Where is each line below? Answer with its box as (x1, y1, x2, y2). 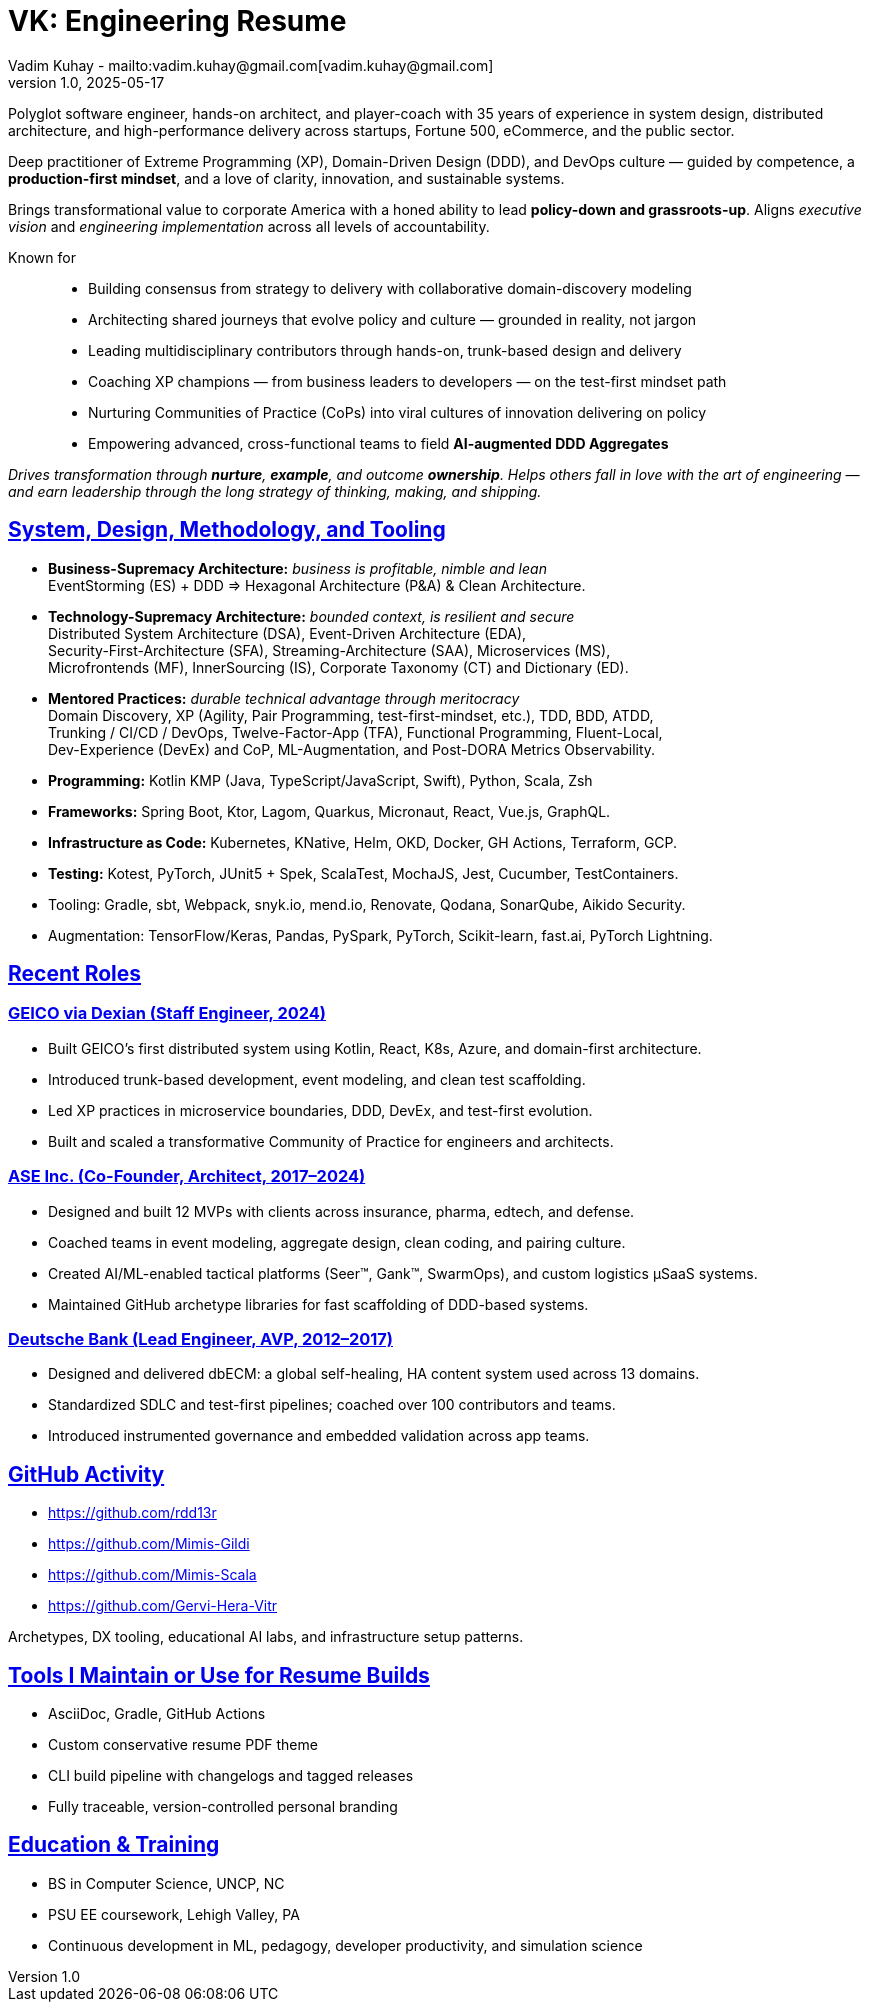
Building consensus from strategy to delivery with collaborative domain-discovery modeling (88, 279, 692, 297)
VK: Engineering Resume (8, 4, 347, 38)
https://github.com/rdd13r (48, 1504, 217, 1522)
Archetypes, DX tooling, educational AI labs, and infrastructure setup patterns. (8, 1628, 524, 1646)
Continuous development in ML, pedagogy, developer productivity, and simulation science (48, 1936, 643, 1954)
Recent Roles (8, 961, 142, 987)
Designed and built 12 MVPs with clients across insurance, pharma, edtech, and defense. (48, 1202, 635, 1220)
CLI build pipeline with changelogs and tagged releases (48, 1767, 414, 1784)
